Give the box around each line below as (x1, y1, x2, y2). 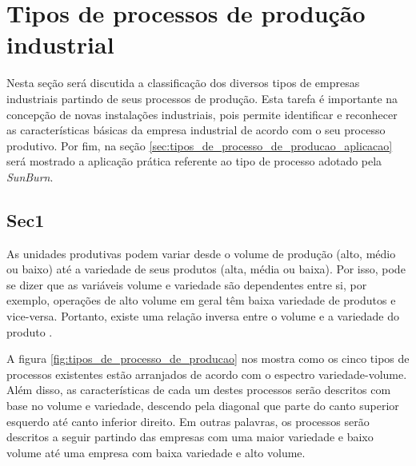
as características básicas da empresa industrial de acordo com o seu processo (6, 121, 386, 138)
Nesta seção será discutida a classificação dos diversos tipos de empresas (6, 74, 360, 91)
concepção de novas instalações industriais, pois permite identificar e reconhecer (6, 106, 398, 122)
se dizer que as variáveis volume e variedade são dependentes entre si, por (6, 276, 367, 293)
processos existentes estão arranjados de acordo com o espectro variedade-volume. (6, 365, 407, 382)
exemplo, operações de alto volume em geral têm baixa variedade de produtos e (6, 292, 396, 309)
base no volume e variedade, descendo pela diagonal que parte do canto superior (6, 397, 399, 414)
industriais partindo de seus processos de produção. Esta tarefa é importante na (6, 90, 398, 106)
